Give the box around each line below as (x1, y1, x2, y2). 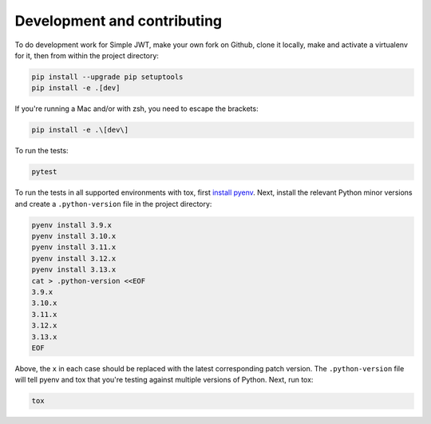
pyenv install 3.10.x (31, 232, 117, 240)
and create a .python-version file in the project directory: (14, 199, 212, 208)
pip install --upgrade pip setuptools (31, 72, 184, 81)
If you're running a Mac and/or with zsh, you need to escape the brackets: (14, 104, 259, 113)
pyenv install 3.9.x (31, 220, 112, 229)
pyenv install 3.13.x (31, 265, 117, 275)
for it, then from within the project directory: (14, 50, 160, 60)
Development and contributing (14, 12, 223, 30)
